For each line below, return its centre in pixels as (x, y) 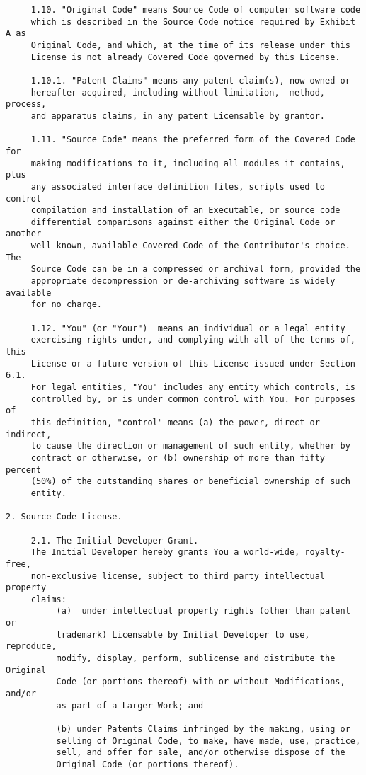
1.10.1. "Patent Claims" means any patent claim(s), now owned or (190, 80)
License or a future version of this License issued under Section (193, 363)
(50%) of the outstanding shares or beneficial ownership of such (190, 482)
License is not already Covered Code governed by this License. (185, 57)
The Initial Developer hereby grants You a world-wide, (165, 552)
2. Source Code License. (64, 517)
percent (24, 470)
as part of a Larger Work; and (130, 705)
